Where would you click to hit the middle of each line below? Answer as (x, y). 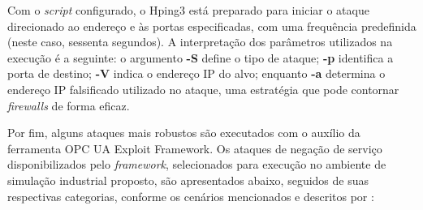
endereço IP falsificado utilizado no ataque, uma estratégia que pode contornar (203, 89)
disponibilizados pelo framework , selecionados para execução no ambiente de (197, 164)
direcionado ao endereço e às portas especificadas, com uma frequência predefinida (212, 26)
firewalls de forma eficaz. (69, 105)
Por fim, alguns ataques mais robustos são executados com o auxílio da (184, 133)
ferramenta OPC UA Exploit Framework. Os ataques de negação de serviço (195, 148)
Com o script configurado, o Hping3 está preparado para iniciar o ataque (188, 10)
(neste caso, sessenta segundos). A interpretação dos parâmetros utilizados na (200, 42)
